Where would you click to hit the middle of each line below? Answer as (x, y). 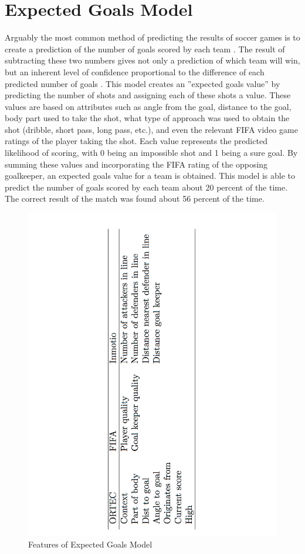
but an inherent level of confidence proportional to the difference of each (135, 71)
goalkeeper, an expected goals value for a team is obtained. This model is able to (150, 176)
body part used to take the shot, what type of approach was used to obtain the (147, 118)
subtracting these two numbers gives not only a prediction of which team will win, (152, 60)
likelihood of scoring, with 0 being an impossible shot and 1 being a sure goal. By (151, 153)
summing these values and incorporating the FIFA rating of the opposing (136, 164)
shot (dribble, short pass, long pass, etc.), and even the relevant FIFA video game (151, 129)
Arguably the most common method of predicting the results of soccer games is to (152, 37)
